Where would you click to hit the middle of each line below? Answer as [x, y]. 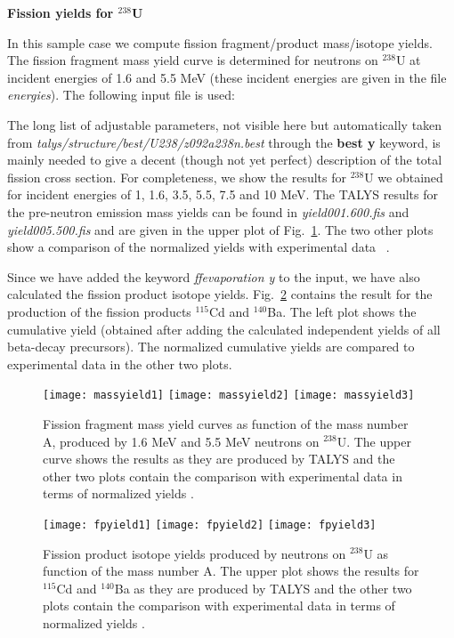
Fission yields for [61, 12]
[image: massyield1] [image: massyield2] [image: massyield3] [229, 396]
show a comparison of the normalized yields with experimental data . [199, 247]
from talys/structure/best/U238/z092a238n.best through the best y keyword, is [224, 142]
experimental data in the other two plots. [120, 363]
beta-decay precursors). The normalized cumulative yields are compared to [211, 347]
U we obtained [404, 177]
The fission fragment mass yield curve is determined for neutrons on [193, 60]
